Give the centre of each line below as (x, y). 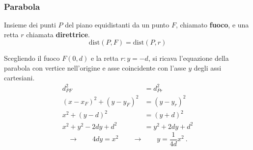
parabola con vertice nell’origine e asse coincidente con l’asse (95, 68)
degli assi (208, 68)
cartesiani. (19, 77)
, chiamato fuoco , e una (212, 25)
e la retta (104, 58)
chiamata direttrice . (58, 34)
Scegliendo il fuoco (32, 58)
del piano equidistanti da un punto (117, 25)
